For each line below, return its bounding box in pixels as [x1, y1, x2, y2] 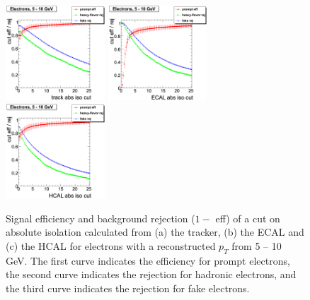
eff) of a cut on [215, 210, 280, 225]
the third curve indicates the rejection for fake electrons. [6, 280, 250, 295]
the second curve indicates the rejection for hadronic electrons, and [6, 267, 297, 282]
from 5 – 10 [231, 238, 282, 253]
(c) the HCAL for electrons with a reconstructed [6, 238, 216, 253]
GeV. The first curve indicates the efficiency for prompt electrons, [6, 253, 290, 268]
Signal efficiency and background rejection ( [6, 210, 195, 225]
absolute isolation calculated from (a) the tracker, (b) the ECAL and [6, 224, 304, 239]
